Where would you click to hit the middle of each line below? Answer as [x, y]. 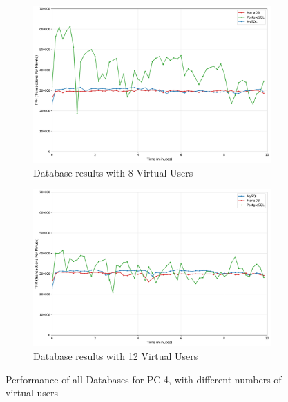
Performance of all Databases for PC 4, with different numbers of [144, 379]
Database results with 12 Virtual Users [116, 355]
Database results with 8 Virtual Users [113, 172]
